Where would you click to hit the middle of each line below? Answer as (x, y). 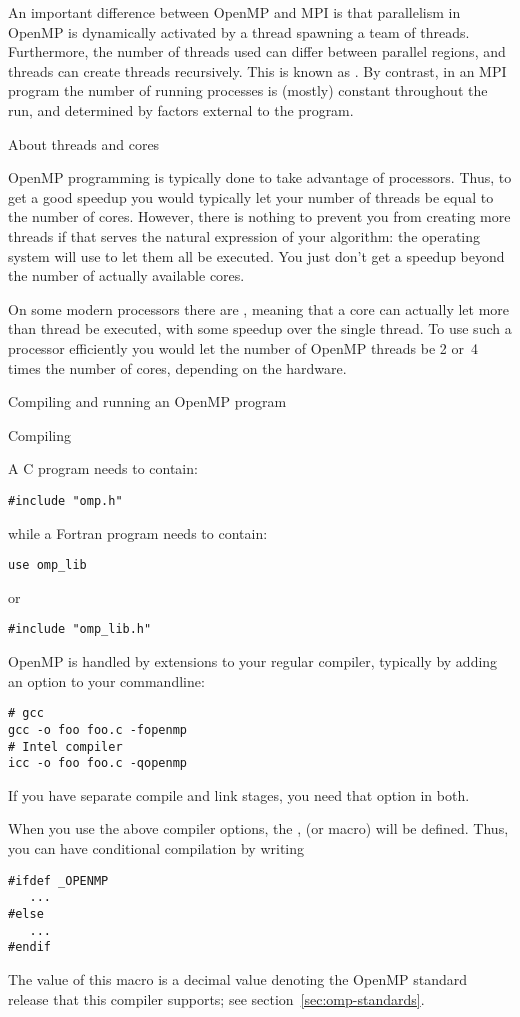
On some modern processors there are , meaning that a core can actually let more (259, 308)
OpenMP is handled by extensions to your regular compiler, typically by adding (253, 661)
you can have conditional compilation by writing (156, 848)
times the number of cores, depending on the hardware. (177, 367)
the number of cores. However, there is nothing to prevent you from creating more (259, 216)
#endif (29, 947)
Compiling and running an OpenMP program (147, 401)
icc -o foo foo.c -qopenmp (97, 763)
